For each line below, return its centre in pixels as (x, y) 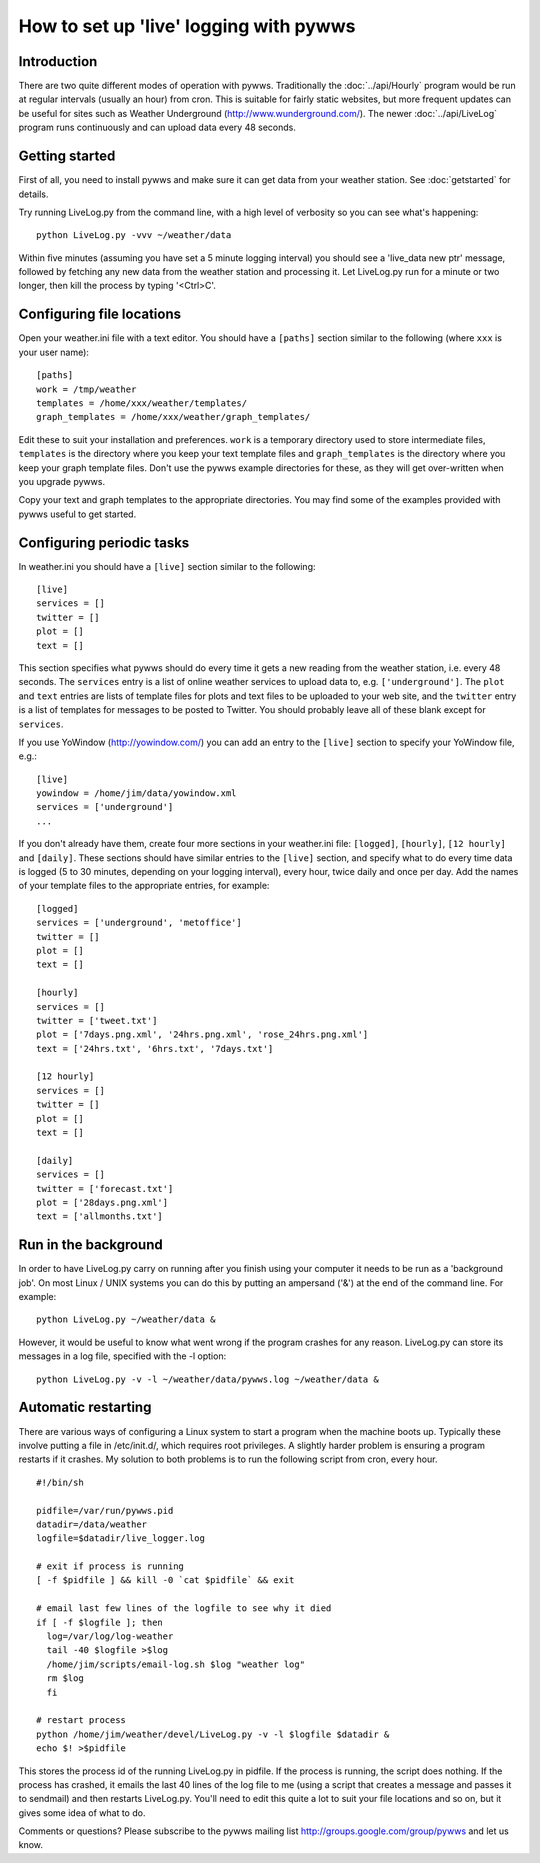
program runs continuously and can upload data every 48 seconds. (157, 127)
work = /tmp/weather (86, 389)
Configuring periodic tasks (104, 542)
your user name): (54, 352)
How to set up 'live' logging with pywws (187, 26)
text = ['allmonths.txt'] (100, 1216)
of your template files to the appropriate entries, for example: (144, 886)
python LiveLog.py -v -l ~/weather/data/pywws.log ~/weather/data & (207, 1379)
